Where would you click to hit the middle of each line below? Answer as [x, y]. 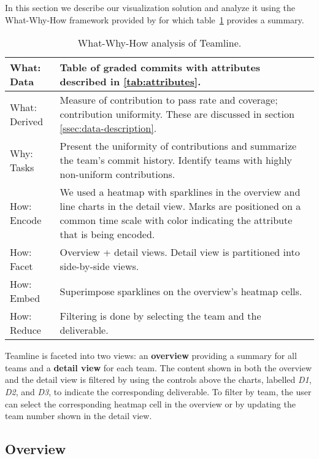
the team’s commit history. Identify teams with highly [176, 160]
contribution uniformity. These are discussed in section [177, 114]
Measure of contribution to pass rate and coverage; [169, 100]
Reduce [25, 330]
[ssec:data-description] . [108, 128]
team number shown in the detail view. [79, 416]
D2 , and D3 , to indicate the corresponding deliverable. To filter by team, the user [158, 391]
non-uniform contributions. [117, 174]
